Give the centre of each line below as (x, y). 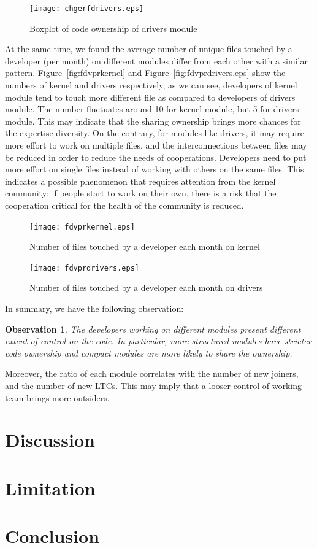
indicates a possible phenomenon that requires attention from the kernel (140, 181)
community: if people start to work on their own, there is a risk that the (141, 193)
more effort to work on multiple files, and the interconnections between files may (156, 145)
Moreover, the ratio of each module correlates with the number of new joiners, (152, 373)
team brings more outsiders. (57, 397)
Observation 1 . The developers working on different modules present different (153, 329)
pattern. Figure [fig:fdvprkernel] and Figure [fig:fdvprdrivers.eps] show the (145, 73)
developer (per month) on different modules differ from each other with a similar (156, 60)
